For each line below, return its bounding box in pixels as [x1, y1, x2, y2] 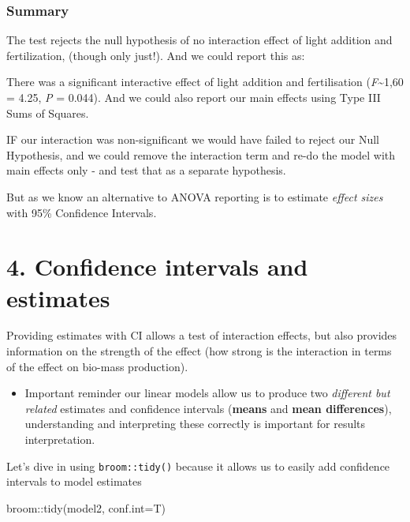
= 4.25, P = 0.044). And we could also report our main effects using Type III [6, 89, 381, 105]
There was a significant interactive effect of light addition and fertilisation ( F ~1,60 [6, 73, 404, 90]
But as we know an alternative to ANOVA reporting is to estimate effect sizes [6, 188, 383, 205]
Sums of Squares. [6, 104, 89, 121]
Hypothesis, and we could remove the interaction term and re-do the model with [6, 146, 396, 163]
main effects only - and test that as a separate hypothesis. [6, 162, 286, 178]
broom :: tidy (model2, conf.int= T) [6, 499, 166, 516]
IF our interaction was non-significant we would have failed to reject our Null [6, 131, 380, 148]
